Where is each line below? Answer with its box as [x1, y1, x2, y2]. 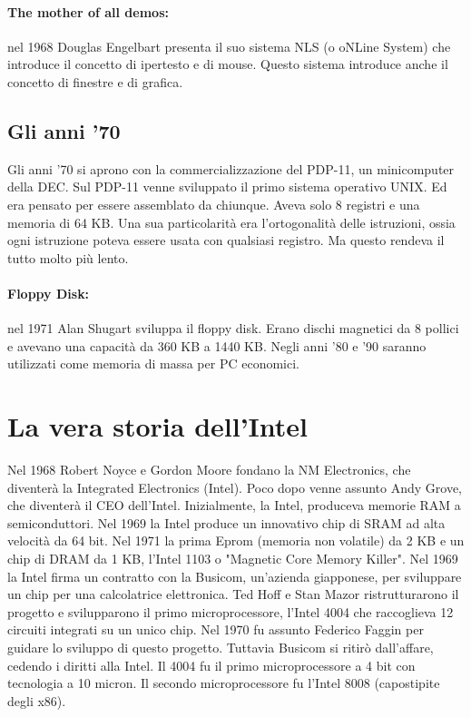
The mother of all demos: [7, 2, 169, 21]
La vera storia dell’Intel [7, 408, 309, 445]
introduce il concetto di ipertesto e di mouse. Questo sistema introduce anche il [7, 54, 448, 74]
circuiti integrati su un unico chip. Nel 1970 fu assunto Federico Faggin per [7, 620, 424, 639]
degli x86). [7, 691, 66, 710]
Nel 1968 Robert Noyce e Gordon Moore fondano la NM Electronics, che [7, 460, 411, 479]
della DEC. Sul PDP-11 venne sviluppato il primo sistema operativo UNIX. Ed [7, 177, 447, 196]
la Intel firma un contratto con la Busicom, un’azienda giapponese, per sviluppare [7, 566, 462, 585]
